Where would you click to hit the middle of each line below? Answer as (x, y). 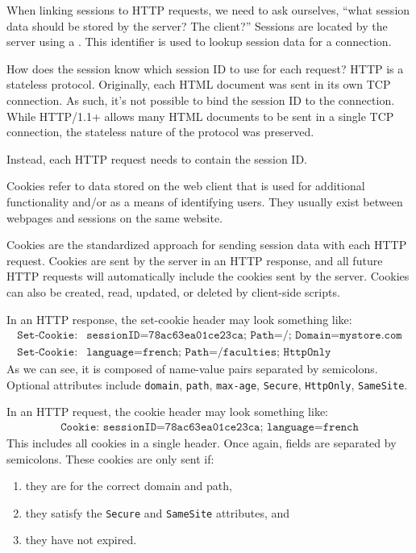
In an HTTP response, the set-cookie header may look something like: (179, 319)
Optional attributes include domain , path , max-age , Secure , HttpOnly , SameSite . (207, 384)
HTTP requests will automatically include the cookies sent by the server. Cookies (208, 276)
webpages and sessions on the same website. (115, 217)
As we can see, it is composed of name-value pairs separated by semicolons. (192, 369)
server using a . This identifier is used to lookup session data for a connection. (199, 42)
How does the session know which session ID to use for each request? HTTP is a (205, 68)
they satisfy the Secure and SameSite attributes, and (158, 512)
